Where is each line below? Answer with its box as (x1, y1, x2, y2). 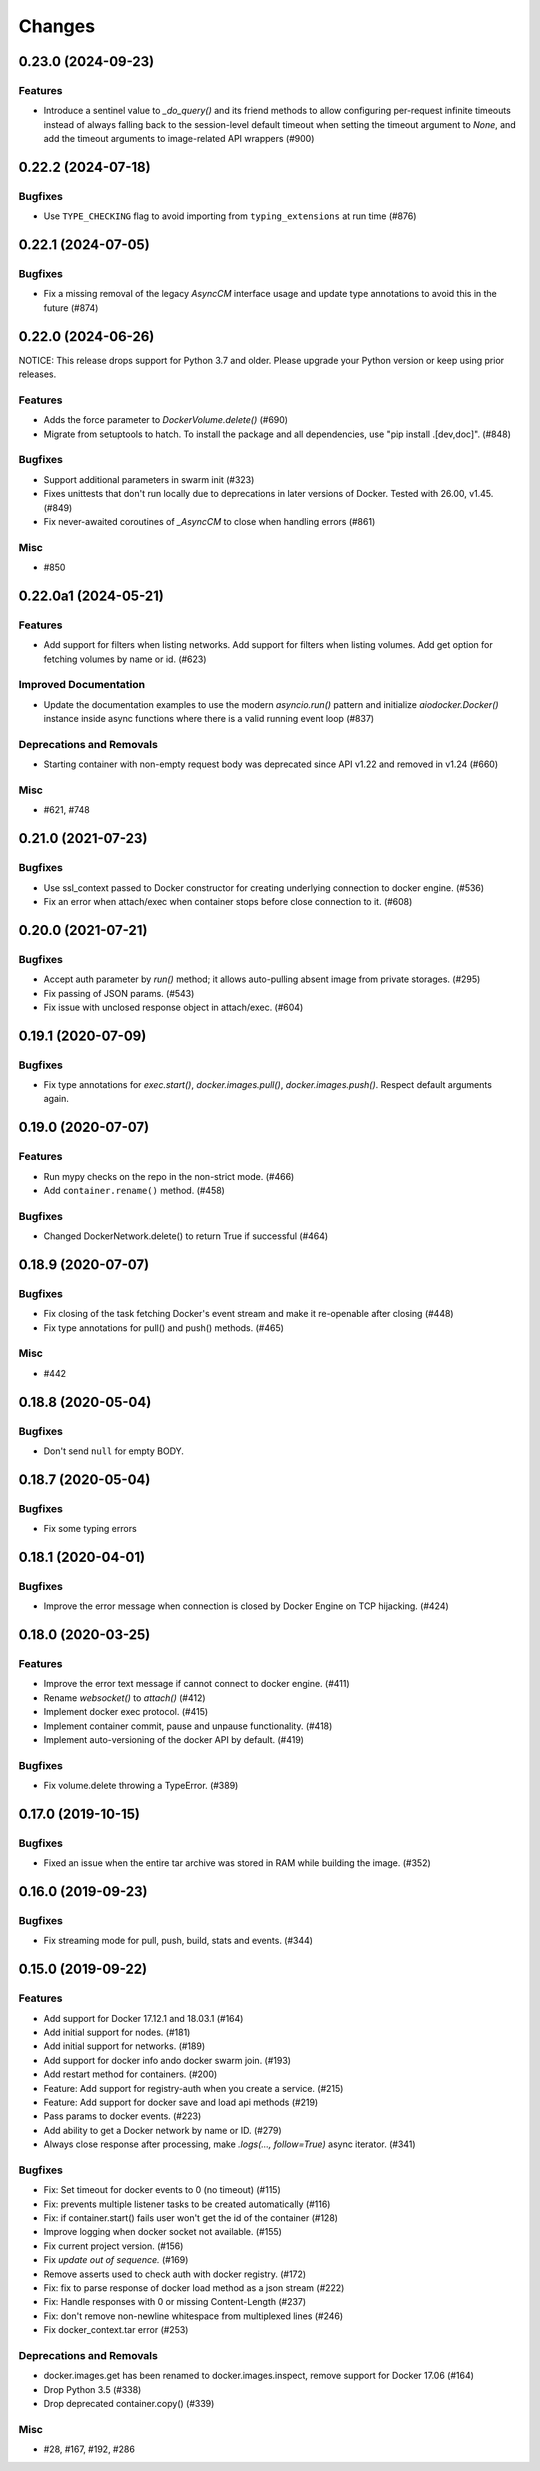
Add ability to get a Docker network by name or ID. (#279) (43, 2124, 282, 2136)
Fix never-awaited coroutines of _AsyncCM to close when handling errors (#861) (43, 515, 376, 527)
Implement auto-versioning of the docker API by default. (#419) (43, 1734, 305, 1746)
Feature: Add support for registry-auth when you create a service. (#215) (43, 2082, 344, 2094)
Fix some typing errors (43, 1523, 137, 1535)
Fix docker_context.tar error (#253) (43, 2324, 189, 2336)
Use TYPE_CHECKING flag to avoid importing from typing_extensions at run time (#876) (43, 210, 417, 222)
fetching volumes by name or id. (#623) (43, 653, 207, 665)
